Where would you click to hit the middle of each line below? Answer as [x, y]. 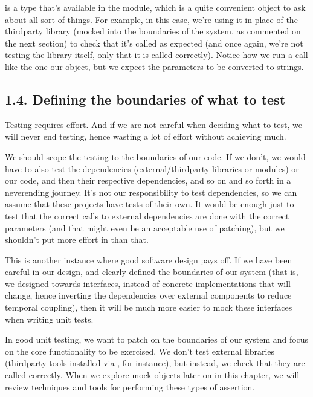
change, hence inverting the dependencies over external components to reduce [148, 295]
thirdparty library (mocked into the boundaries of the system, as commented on [153, 31]
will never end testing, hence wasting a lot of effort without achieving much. [146, 136]
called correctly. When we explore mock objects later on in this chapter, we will [152, 375]
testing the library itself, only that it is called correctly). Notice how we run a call [156, 55]
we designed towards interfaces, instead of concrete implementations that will [148, 283]
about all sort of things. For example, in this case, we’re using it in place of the [151, 19]
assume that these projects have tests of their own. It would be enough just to [150, 204]
